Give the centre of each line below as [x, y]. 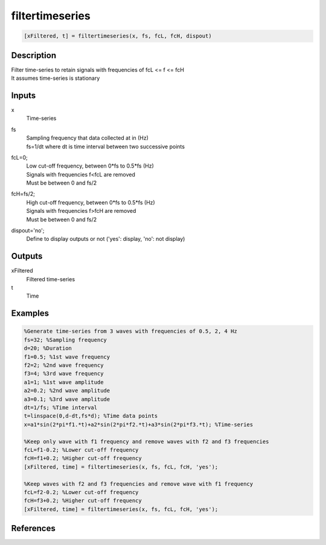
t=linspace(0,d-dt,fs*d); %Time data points [91, 416]
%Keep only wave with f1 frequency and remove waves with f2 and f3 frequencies [146, 441]
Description [34, 55]
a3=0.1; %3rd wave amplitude [67, 399]
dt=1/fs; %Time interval [61, 407]
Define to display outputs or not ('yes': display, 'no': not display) [106, 239]
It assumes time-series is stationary [56, 78]
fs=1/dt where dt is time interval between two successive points [106, 146]
